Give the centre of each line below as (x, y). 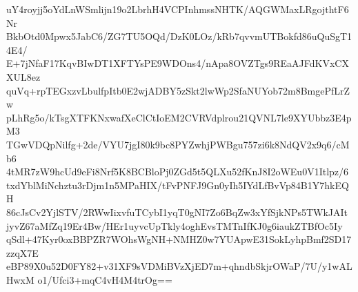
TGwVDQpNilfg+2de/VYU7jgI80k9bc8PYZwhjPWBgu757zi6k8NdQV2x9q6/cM (178, 144)
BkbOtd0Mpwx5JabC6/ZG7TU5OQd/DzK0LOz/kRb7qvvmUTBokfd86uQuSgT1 (179, 36)
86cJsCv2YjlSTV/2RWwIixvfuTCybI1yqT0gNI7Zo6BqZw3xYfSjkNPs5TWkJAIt (177, 212)
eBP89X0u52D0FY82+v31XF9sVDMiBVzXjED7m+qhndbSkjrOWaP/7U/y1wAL (179, 266)
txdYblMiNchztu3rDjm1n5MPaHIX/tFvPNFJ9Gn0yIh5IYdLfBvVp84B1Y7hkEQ (178, 185)
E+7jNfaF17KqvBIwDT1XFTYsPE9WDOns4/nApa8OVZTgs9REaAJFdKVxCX (178, 63)
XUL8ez (23, 76)
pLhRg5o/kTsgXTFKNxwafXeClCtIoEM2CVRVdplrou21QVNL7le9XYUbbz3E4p (179, 117)
